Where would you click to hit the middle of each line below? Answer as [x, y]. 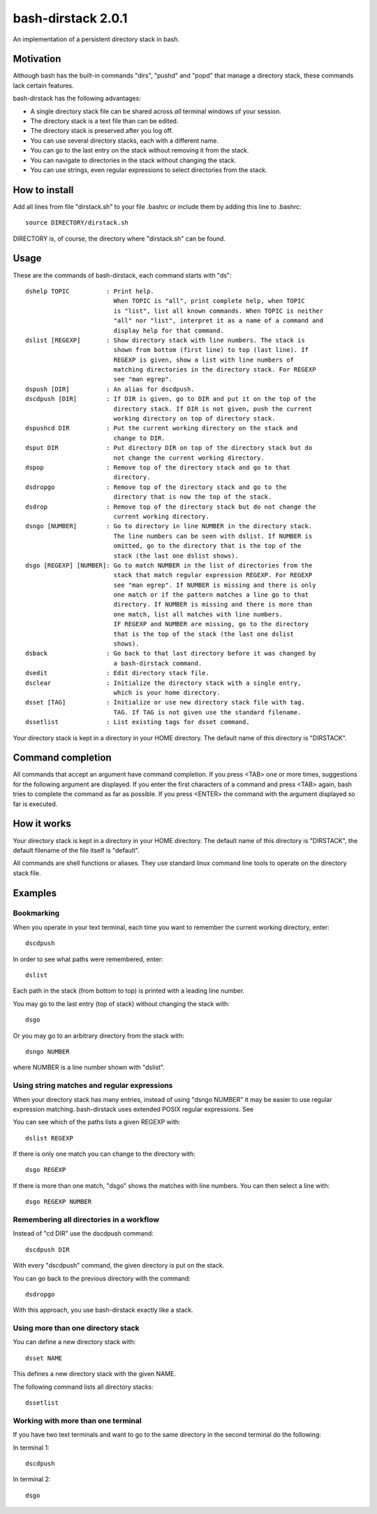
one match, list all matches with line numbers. [198, 614]
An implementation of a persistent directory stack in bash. [96, 39]
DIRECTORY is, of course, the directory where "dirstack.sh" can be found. [119, 239]
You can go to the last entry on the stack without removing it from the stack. [140, 150]
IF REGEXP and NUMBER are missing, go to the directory [211, 624]
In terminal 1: [31, 1448]
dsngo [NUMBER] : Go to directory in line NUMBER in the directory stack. [169, 526]
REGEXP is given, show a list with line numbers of [204, 360]
